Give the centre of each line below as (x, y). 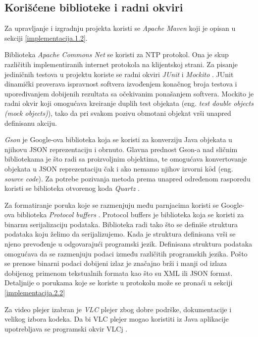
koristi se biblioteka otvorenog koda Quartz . (72, 188)
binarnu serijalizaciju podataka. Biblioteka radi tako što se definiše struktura (121, 224)
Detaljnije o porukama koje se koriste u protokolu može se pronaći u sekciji (119, 283)
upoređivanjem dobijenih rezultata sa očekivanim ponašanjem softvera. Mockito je (129, 93)
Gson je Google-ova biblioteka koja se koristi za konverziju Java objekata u (118, 139)
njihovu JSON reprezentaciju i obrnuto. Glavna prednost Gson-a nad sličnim (121, 149)
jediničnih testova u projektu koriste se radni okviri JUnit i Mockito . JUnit (119, 74)
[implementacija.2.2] (35, 293)
